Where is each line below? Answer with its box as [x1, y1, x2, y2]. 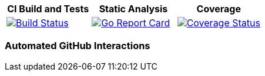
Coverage [196, 3, 241, 15]
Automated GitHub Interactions [5, 40, 150, 52]
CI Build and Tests [7, 3, 89, 15]
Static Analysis [99, 3, 168, 15]
